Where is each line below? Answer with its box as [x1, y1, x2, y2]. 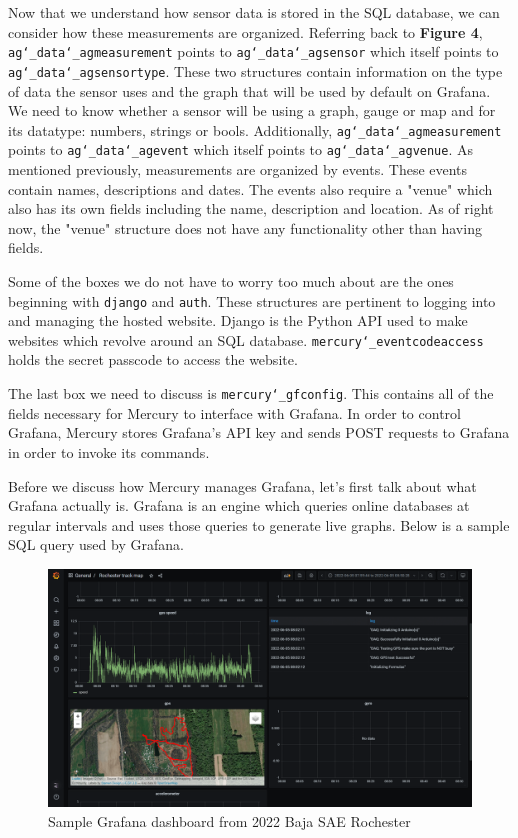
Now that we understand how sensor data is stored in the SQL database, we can [8, 2, 500, 22]
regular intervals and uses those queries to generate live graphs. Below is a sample [8, 514, 510, 535]
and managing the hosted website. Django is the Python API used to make [8, 310, 468, 331]
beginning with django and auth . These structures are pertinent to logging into [8, 290, 496, 311]
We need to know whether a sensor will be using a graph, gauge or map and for [8, 100, 496, 121]
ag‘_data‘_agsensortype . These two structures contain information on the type [8, 60, 503, 81]
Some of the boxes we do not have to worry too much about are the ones [8, 270, 454, 291]
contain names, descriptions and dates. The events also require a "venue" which [8, 178, 493, 199]
